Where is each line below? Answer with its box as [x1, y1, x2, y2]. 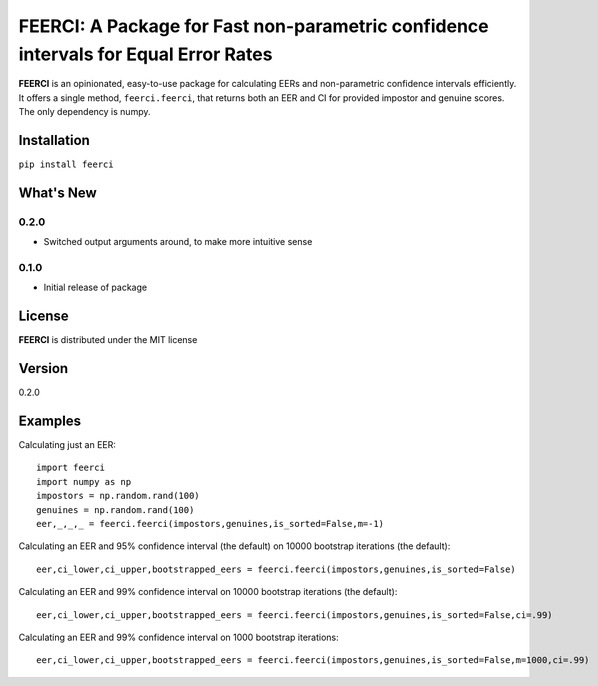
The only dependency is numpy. [18, 106, 151, 118]
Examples [18, 412, 82, 429]
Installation [18, 131, 90, 149]
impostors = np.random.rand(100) [36, 490, 200, 502]
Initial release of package [43, 281, 148, 294]
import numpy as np [36, 476, 132, 487]
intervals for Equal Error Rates [18, 43, 273, 65]
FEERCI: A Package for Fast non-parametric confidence [18, 15, 489, 37]
